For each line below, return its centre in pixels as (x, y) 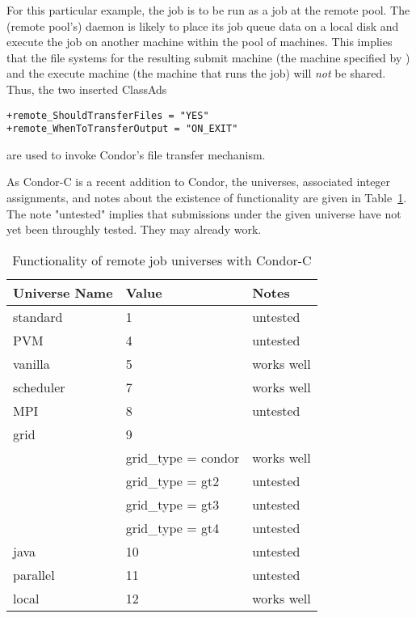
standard (38, 316)
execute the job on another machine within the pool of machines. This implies (200, 42)
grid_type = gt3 (172, 504)
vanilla (32, 363)
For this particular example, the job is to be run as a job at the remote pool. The (208, 10)
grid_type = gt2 (172, 480)
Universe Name (63, 292)
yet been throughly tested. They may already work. (134, 229)
